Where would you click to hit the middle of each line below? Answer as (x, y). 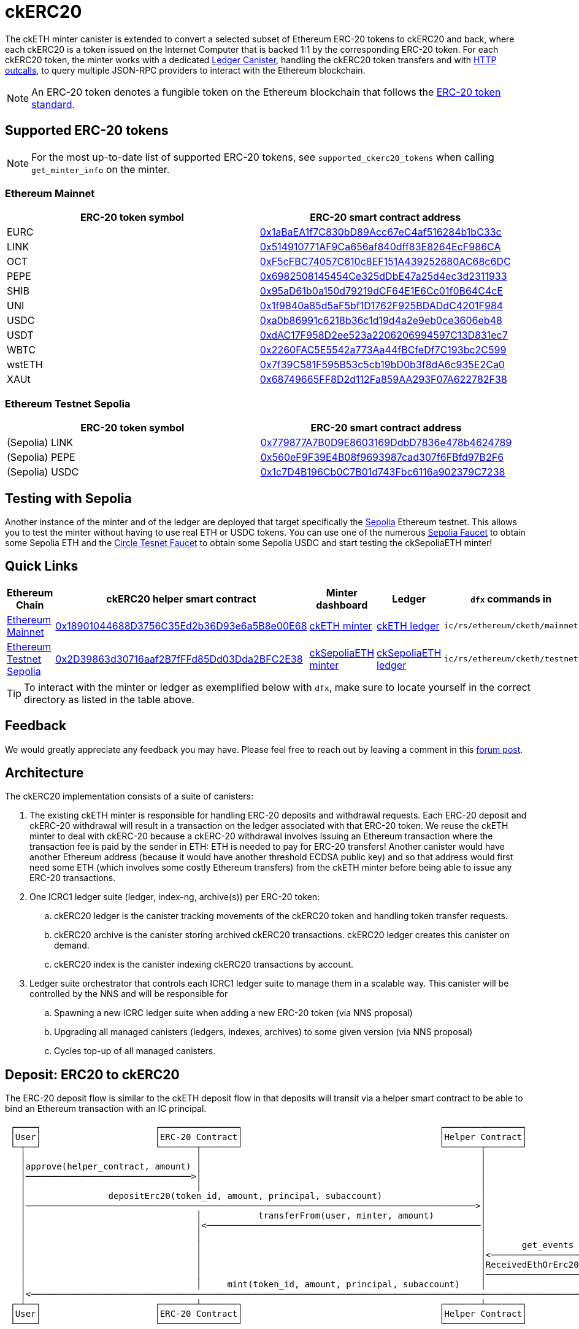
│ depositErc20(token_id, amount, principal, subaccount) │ (253, 1196)
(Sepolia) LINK (40, 443)
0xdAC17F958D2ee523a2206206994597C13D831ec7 (384, 335)
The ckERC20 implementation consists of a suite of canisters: (129, 796)
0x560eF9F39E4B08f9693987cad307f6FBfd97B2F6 (382, 457)
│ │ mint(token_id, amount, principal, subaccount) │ (253, 1285)
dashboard (342, 605)
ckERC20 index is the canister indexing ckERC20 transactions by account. (204, 965)
